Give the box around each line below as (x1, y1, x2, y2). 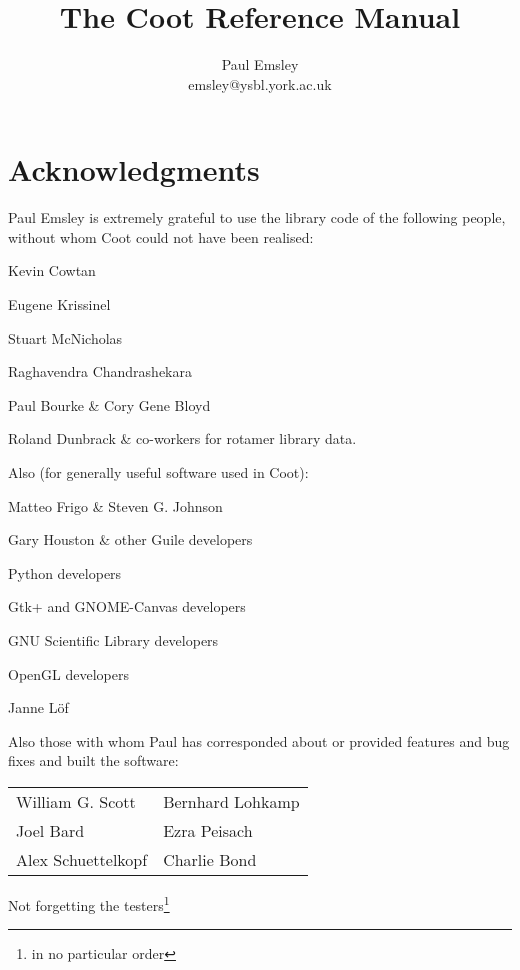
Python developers (8, 562, 122, 583)
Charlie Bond (163, 847, 257, 871)
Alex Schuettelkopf (16, 847, 148, 871)
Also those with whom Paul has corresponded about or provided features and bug (8, 730, 510, 751)
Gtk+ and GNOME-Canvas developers (8, 596, 246, 617)
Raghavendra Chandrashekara (8, 361, 192, 382)
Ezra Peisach (163, 818, 253, 842)
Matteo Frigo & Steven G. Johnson (8, 495, 223, 516)
